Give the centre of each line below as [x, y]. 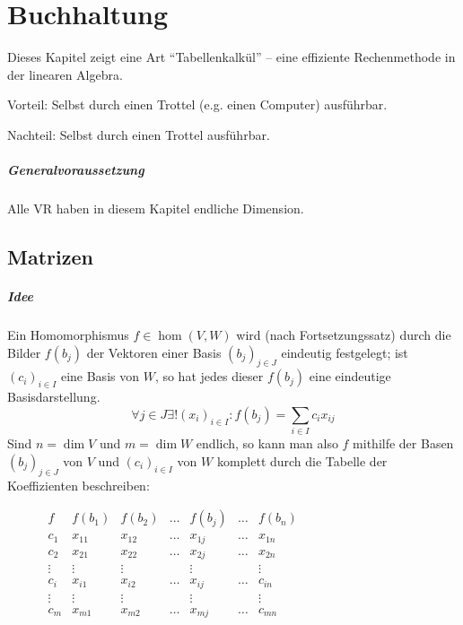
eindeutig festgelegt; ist [345, 352]
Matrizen [50, 257]
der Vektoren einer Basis [154, 352]
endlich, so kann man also [267, 443]
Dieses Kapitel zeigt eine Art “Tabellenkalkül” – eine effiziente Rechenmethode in [231, 57]
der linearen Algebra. [65, 74]
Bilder [24, 352]
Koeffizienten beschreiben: [79, 485]
